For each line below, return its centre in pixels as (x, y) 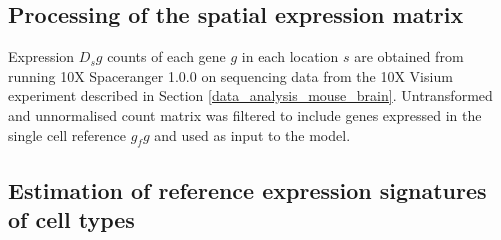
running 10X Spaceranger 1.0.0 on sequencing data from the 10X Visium (230, 75)
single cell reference (67, 134)
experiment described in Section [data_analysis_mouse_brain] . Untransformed (250, 95)
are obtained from (409, 56)
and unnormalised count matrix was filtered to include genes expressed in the (245, 114)
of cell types (71, 219)
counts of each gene (166, 56)
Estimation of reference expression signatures (247, 189)
